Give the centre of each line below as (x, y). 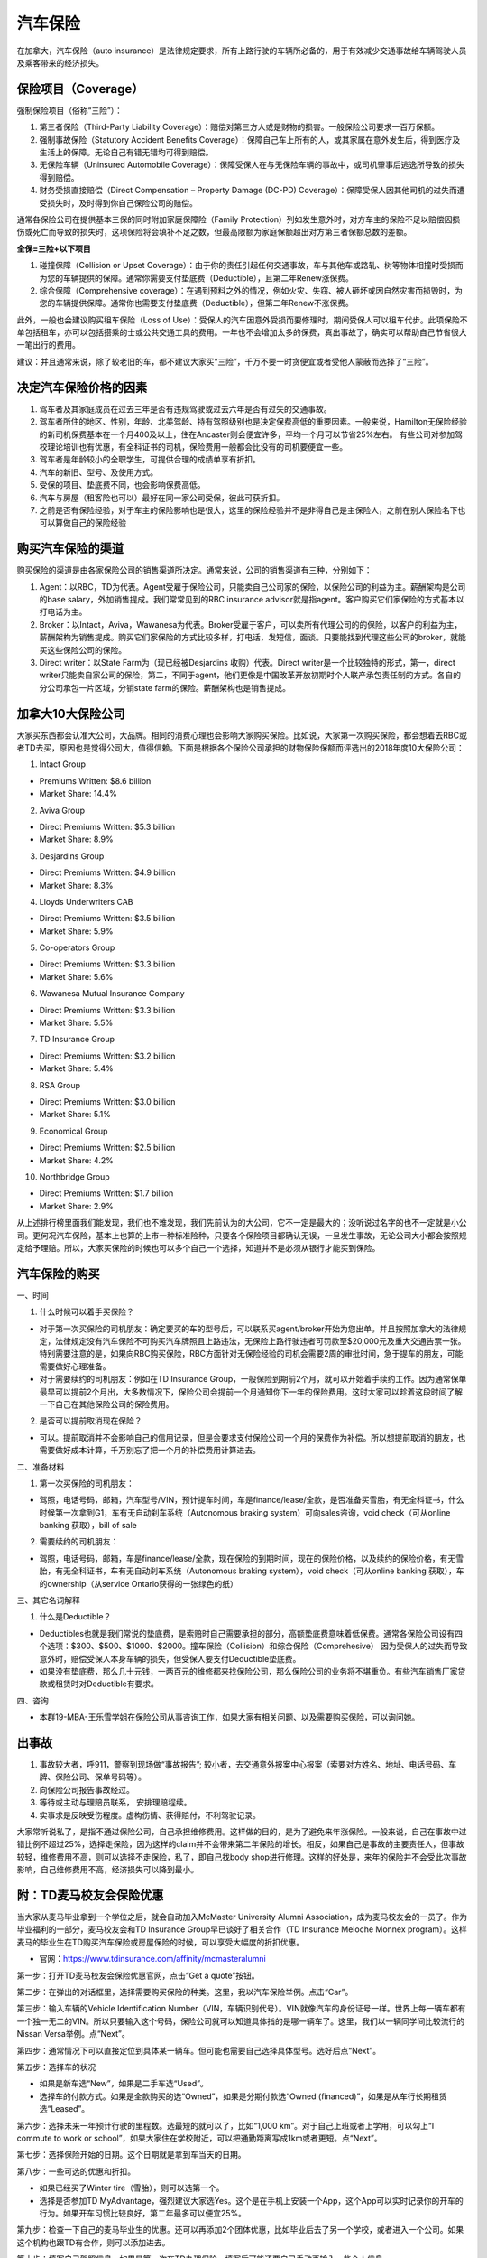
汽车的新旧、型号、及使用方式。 (98, 472)
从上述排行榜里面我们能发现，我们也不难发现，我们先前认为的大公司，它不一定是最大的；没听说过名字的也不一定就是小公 (242, 1223)
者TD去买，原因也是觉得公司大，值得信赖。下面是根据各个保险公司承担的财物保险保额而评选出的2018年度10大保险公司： (240, 748)
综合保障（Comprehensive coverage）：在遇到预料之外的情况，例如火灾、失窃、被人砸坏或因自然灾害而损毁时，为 (251, 290)
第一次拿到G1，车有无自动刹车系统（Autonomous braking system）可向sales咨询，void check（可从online (253, 1512)
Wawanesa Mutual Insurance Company (112, 994)
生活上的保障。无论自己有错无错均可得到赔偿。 (126, 153)
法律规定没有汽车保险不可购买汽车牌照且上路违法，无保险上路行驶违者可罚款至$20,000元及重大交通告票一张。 (260, 1340)
